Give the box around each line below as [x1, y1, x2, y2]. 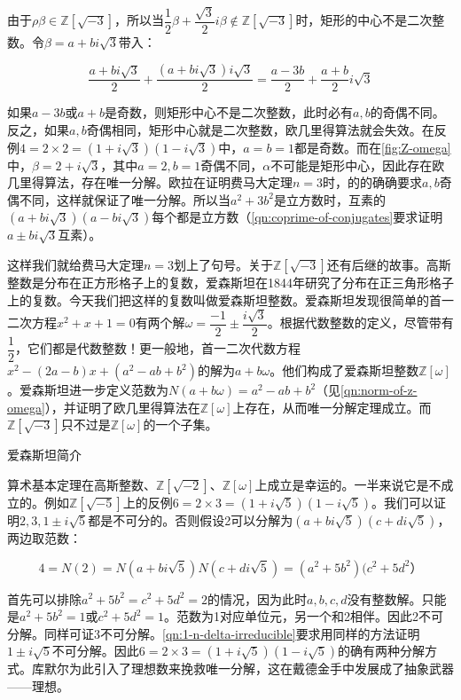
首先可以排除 [7, 589, 82, 608]
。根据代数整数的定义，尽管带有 [267, 313, 454, 332]
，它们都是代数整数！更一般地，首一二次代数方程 [15, 339, 301, 358]
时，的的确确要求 [323, 173, 423, 192]
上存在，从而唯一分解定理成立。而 [232, 397, 432, 416]
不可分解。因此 [51, 641, 139, 660]
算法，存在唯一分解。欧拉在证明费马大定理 [43, 173, 293, 192]
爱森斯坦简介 [7, 445, 82, 464]
